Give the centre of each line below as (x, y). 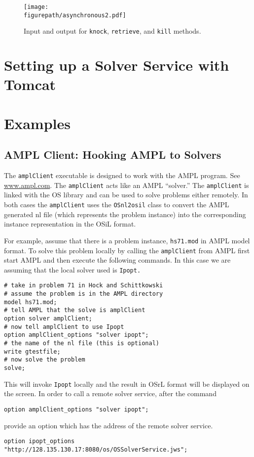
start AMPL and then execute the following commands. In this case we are (117, 260)
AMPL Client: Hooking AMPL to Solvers (113, 155)
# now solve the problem (45, 360)
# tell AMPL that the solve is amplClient (75, 310)
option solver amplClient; (48, 319)
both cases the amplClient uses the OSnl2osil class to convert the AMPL (117, 205)
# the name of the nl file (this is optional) (82, 343)
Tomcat (30, 84)
